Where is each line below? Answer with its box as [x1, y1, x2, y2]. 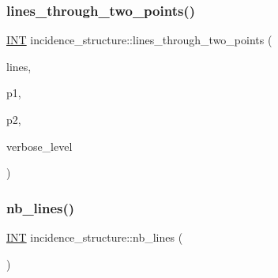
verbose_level [6, 137, 73, 154]
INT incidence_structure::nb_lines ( [6, 229, 183, 245]
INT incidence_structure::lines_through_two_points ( [6, 32, 272, 48]
